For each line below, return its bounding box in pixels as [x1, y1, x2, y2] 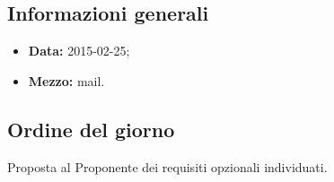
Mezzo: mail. [28, 71, 105, 90]
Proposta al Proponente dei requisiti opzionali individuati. [7, 157, 328, 176]
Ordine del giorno [7, 115, 175, 143]
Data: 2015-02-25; [28, 41, 130, 60]
